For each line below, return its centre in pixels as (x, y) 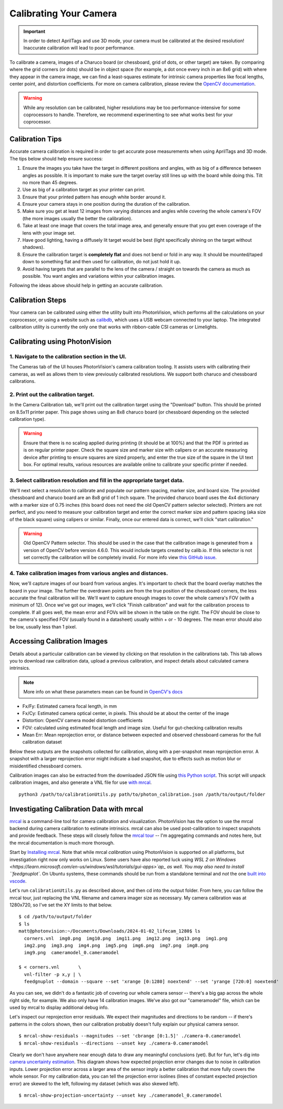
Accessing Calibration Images (59, 641)
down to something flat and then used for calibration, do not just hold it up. (102, 262)
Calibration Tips (36, 139)
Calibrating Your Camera (63, 13)
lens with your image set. (49, 233)
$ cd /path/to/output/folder (55, 917)
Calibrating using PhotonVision (60, 341)
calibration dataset (42, 742)
